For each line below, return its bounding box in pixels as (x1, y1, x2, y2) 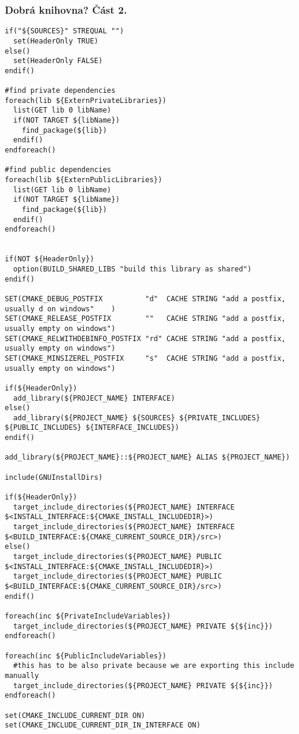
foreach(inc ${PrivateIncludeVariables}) (5, 611, 171, 620)
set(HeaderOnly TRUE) (13, 36, 99, 45)
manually (5, 671, 39, 680)
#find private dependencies (5, 86, 116, 95)
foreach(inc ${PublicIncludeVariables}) (5, 651, 167, 660)
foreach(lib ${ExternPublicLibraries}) (5, 176, 162, 185)
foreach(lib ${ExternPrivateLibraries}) (5, 96, 167, 105)
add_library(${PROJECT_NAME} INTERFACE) (13, 393, 175, 402)
